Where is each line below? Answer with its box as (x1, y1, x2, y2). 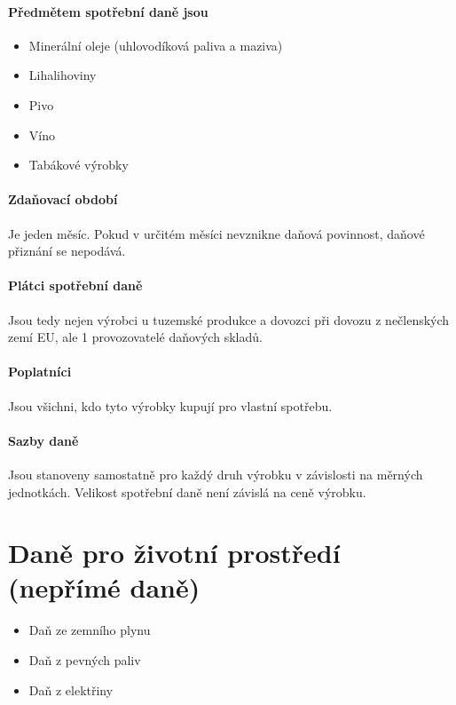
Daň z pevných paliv (28, 651, 141, 669)
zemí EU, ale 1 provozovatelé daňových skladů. (8, 328, 263, 346)
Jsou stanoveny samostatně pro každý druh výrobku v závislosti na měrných (8, 464, 423, 483)
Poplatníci (8, 362, 72, 381)
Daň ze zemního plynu (28, 621, 151, 639)
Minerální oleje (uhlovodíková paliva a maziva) (28, 36, 283, 54)
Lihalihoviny (28, 66, 97, 84)
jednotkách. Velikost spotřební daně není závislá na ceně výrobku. (8, 482, 366, 501)
